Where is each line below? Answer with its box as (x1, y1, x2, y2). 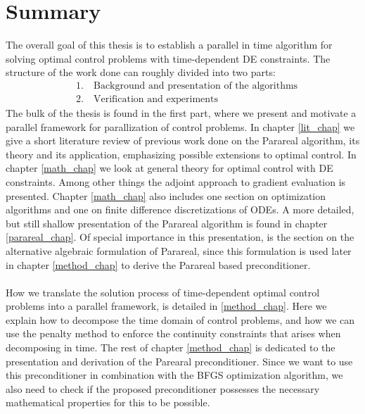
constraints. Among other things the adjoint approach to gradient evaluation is (6, 174, 346, 189)
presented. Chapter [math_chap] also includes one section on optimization (6, 188, 326, 203)
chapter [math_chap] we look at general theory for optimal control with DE (6, 161, 333, 175)
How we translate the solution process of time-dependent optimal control (6, 284, 320, 299)
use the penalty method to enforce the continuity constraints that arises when (6, 326, 341, 341)
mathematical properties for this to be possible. (6, 395, 210, 410)
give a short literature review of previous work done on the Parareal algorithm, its (6, 133, 360, 148)
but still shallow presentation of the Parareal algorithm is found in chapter (6, 215, 328, 230)
